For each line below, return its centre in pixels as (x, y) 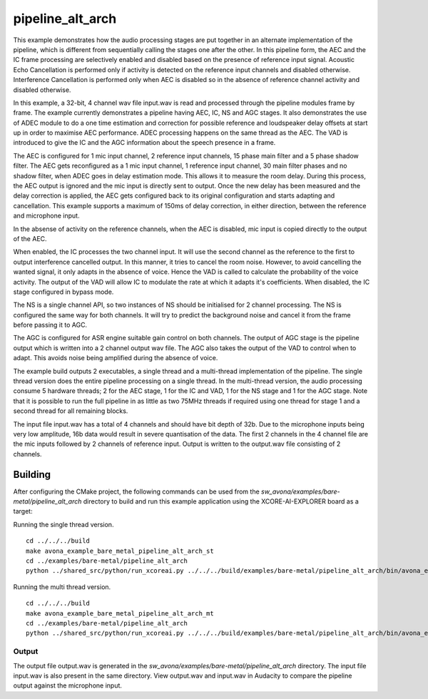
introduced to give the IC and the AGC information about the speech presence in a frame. (144, 143)
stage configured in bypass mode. (63, 292)
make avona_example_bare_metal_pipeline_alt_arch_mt (120, 613)
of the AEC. (30, 238)
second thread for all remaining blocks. (71, 411)
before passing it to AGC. (50, 325)
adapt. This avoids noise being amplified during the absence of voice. (116, 358)
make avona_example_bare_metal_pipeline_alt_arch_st (120, 551)
